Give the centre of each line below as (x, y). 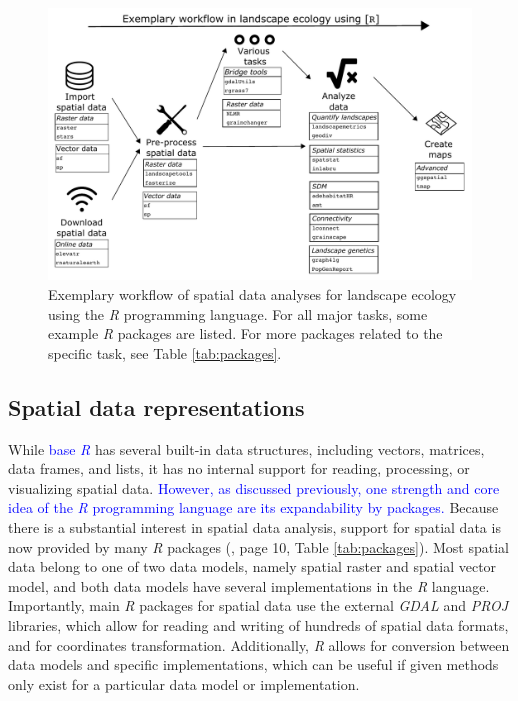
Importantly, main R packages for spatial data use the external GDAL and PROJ (258, 605)
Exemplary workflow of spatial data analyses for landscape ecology (252, 294)
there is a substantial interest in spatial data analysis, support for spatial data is (254, 527)
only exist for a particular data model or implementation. (184, 683)
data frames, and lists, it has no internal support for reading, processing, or (239, 468)
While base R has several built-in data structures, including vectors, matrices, (246, 448)
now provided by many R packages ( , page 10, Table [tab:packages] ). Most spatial (258, 546)
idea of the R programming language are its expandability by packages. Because (253, 507)
